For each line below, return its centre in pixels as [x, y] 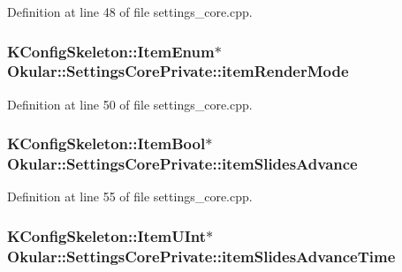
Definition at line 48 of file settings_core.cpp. [130, 11]
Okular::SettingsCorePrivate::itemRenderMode [178, 71]
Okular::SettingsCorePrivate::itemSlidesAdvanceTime [201, 256]
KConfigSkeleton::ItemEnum [111, 51]
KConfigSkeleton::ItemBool [106, 144]
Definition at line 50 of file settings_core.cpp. [130, 104]
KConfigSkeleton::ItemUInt [107, 235]
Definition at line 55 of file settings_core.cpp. [130, 196]
